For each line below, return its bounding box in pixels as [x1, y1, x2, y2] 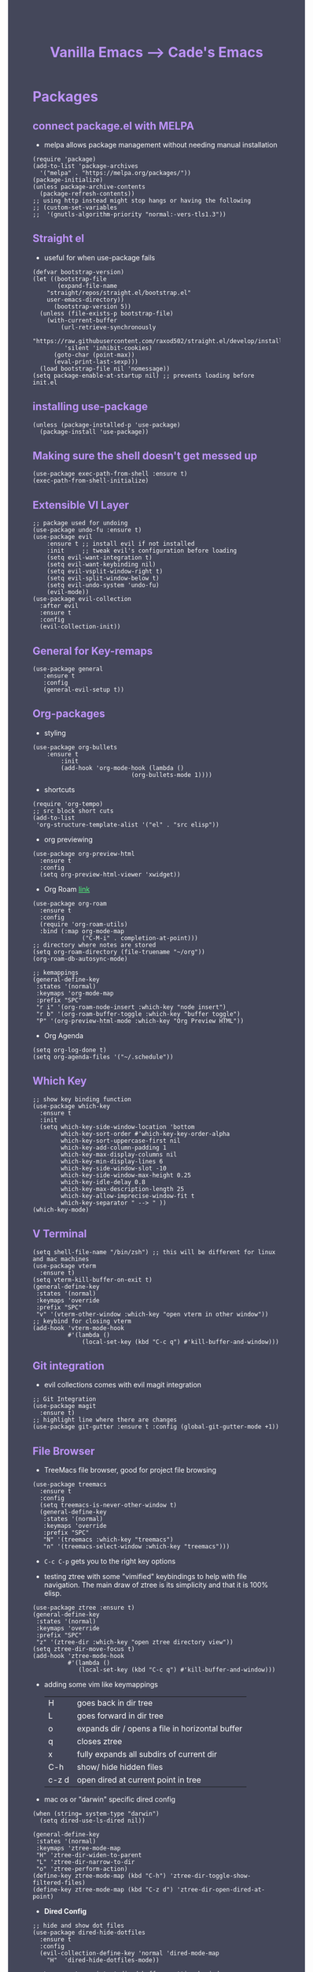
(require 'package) [32, 155, 97, 163]
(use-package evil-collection [32, 596, 132, 603]
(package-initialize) [32, 176, 104, 184]
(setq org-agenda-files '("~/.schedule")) [32, 1053, 174, 1061]
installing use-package [32, 400, 149, 413]
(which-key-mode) [32, 1205, 90, 1214]
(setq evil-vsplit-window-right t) [46, 568, 164, 576]
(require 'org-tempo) [32, 800, 104, 808]
